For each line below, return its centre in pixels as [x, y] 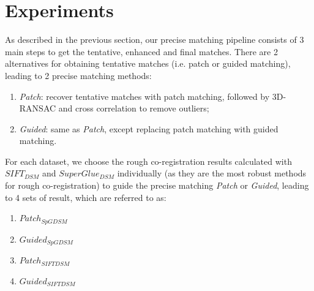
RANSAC [38, 108]
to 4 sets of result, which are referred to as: [86, 197]
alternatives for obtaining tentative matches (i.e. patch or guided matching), [148, 63]
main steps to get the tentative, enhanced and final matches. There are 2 [141, 51]
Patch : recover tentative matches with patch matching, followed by [144, 96]
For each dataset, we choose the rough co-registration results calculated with [148, 161]
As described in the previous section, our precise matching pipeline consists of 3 [155, 40]
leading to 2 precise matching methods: [78, 75]
